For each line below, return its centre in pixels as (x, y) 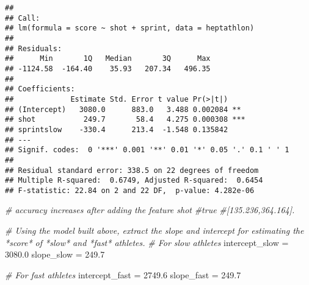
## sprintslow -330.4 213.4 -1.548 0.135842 (117, 129)
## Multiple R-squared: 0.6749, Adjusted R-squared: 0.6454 (134, 181)
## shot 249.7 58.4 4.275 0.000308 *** (125, 120)
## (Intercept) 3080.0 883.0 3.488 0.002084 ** (123, 109)
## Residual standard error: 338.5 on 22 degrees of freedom (132, 170)
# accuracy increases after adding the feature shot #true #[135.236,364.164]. (150, 210)
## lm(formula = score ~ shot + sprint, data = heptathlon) (130, 28)
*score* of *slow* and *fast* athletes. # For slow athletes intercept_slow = (147, 242)
